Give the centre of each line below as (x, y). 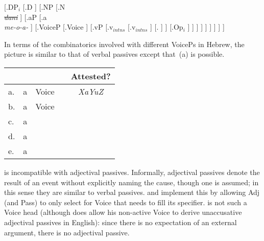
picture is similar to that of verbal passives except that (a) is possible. (114, 54)
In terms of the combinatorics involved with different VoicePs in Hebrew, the (124, 44)
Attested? (91, 76)
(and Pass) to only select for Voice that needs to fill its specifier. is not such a (126, 202)
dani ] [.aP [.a (26, 17)
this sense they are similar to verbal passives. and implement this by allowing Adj (132, 192)
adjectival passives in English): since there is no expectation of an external (121, 222)
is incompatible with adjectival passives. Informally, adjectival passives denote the (132, 172)
